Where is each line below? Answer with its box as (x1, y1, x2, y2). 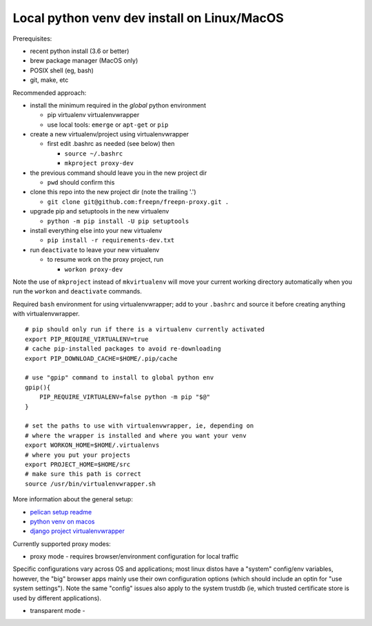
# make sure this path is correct (25, 470, 141, 478)
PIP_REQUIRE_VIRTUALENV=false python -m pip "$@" (39, 393, 210, 401)
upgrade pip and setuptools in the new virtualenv (30, 207, 169, 216)
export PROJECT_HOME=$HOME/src (25, 460, 131, 468)
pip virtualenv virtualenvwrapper (47, 111, 140, 119)
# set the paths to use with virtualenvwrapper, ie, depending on (25, 422, 254, 430)
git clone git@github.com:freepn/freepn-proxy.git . (47, 198, 229, 206)
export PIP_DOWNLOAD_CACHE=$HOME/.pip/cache (25, 355, 178, 362)
